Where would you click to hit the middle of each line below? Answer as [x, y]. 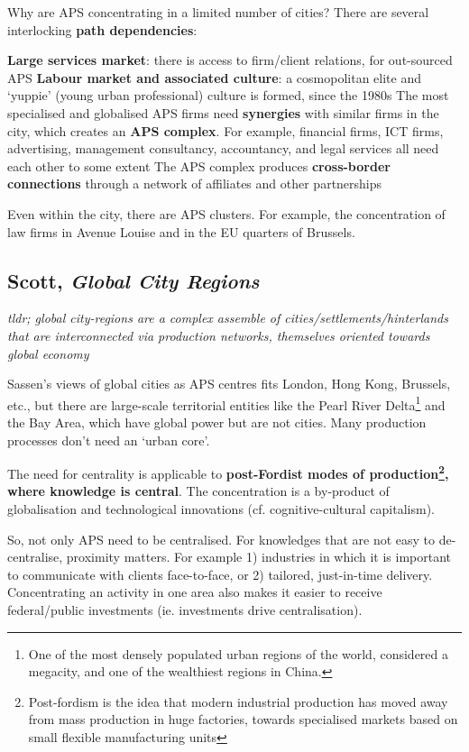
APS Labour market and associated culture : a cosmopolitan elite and [214, 77]
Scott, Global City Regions [133, 280]
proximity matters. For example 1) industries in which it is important [258, 557]
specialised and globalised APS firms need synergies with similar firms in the [223, 112]
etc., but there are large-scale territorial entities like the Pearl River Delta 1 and [226, 403]
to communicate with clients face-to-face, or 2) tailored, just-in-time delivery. [220, 574]
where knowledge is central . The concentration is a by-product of [198, 491]
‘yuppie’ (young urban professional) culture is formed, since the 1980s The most [228, 95]
